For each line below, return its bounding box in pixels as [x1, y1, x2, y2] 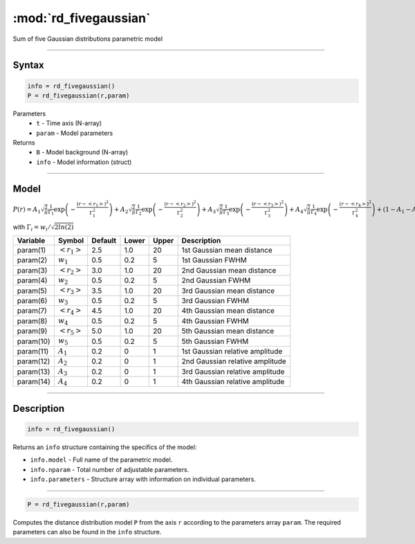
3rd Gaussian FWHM [181, 296, 249, 306]
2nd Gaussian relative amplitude [181, 356, 286, 366]
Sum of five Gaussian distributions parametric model [12, 35, 163, 43]
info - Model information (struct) [36, 158, 132, 166]
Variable [17, 235, 46, 245]
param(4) [17, 275, 48, 285]
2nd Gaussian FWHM [181, 275, 251, 285]
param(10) [17, 336, 50, 346]
